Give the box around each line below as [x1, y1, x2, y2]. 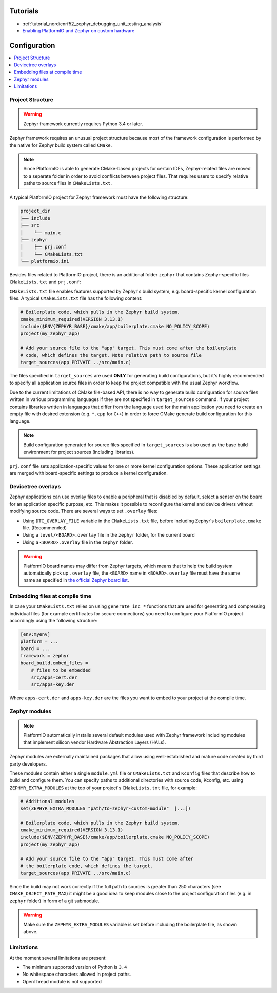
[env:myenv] [20, 632, 51, 637]
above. [23, 928, 38, 934]
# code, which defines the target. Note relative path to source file [20, 352, 202, 358]
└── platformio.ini [20, 258, 69, 264]
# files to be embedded [31, 667, 91, 673]
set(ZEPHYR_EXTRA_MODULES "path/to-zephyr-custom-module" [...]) [20, 806, 191, 811]
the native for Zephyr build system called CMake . [9, 142, 112, 148]
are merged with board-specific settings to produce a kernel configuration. [9, 470, 168, 476]
